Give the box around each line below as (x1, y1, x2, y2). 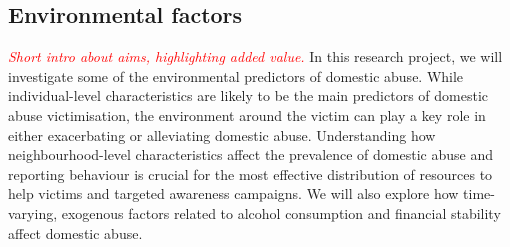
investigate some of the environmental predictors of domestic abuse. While (8, 65, 464, 86)
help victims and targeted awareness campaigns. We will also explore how (8, 183, 459, 204)
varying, (8, 202, 58, 223)
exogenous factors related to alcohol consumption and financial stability (61, 202, 501, 223)
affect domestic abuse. (8, 222, 143, 243)
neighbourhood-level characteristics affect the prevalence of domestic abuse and (8, 144, 493, 165)
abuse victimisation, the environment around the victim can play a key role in (8, 104, 486, 125)
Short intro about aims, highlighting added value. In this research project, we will (8, 46, 503, 67)
